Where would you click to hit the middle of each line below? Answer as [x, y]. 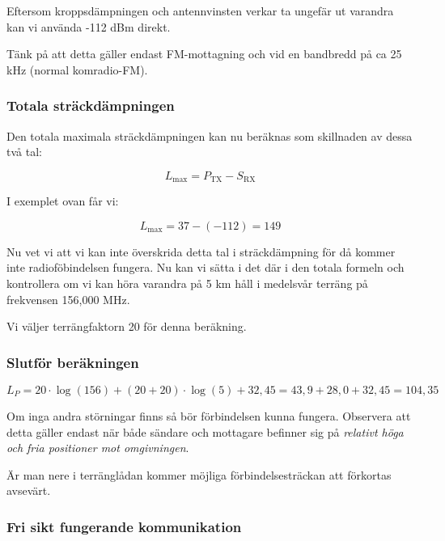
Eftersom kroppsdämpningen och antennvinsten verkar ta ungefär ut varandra [200, 11]
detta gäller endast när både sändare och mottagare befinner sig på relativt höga [205, 431]
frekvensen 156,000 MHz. [68, 299]
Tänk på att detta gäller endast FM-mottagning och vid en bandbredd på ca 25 [204, 54]
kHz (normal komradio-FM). [77, 69]
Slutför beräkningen [73, 362]
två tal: [24, 152]
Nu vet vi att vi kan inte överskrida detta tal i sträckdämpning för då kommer [201, 251]
